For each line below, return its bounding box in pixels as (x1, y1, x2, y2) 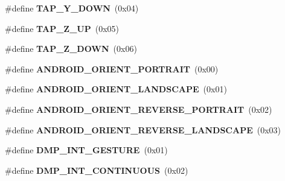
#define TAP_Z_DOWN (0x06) (5, 42, 137, 55)
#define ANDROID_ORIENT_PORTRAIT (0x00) (5, 62, 219, 75)
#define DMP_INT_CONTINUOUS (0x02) (5, 164, 188, 176)
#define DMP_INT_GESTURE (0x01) (5, 144, 168, 156)
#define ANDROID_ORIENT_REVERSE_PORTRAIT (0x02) (5, 103, 272, 115)
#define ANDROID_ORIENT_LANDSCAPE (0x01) (5, 83, 227, 95)
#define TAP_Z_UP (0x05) (5, 22, 119, 34)
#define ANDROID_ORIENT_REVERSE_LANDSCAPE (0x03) (5, 123, 281, 136)
